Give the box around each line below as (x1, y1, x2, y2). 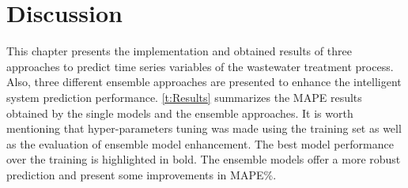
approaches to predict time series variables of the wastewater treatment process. (6, 58, 394, 74)
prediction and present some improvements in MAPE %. (6, 166, 277, 182)
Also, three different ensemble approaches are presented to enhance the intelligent (6, 73, 402, 90)
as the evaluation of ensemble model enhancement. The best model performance (6, 135, 394, 152)
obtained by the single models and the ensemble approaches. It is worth (6, 104, 353, 121)
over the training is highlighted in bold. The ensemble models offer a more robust (6, 151, 401, 167)
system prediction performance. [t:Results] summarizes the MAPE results (6, 88, 362, 105)
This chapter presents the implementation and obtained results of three (6, 43, 352, 59)
